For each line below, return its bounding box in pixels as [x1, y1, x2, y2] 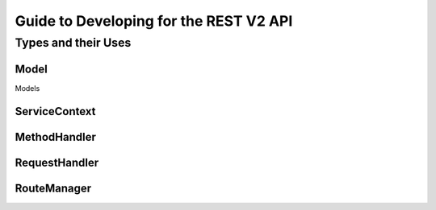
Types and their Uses [15, 35, 132, 50]
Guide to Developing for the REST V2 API [15, 12, 293, 30]
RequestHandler [15, 155, 99, 169]
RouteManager [15, 181, 92, 195]
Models [15, 83, 40, 93]
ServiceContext [15, 105, 96, 118]
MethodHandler [15, 130, 96, 144]
